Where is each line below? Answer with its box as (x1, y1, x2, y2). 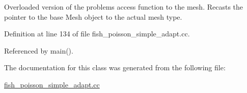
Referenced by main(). (4, 45, 73, 56)
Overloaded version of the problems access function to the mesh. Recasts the (4, 2, 243, 12)
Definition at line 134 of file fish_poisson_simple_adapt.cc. (4, 28, 190, 39)
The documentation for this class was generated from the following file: (4, 62, 226, 73)
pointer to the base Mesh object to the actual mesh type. (4, 11, 182, 22)
